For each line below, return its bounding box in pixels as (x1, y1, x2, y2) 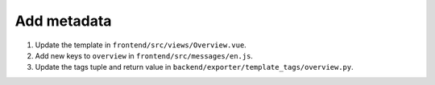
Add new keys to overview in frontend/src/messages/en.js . (35, 51, 254, 60)
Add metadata (14, 12, 112, 30)
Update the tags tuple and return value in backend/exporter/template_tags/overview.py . (35, 63, 354, 72)
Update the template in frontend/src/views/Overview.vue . (35, 40, 247, 50)
